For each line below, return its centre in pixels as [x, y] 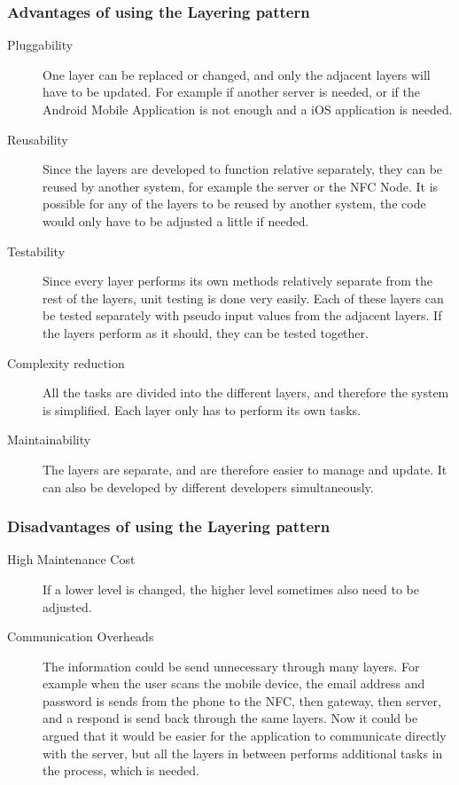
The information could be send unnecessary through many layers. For [231, 666]
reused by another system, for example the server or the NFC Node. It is [241, 186]
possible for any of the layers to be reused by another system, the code [234, 204]
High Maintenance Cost [71, 559]
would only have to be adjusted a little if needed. [176, 220]
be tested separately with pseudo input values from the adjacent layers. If [242, 315]
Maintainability [49, 440]
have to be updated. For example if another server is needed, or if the [231, 92]
